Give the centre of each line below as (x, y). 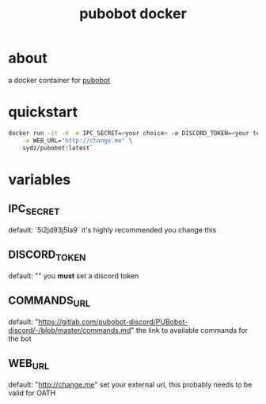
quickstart (43, 112)
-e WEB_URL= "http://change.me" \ (78, 140)
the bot (20, 338)
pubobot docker (133, 14)
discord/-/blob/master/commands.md (70, 330)
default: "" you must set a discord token (74, 276)
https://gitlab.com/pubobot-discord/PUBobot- (113, 322)
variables (40, 179)
